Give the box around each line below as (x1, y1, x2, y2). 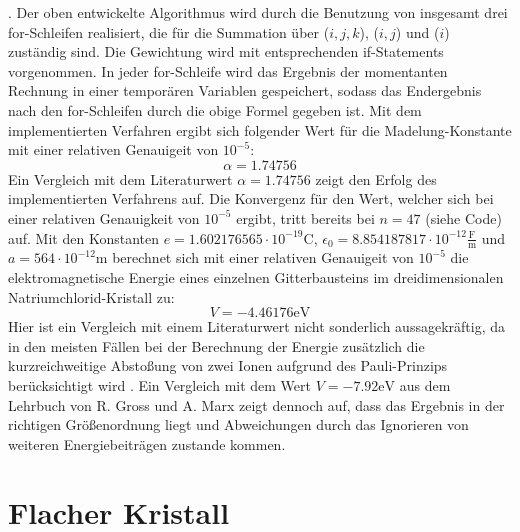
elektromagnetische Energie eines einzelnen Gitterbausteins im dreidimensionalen (8, 266, 504, 287)
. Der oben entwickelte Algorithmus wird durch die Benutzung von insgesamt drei (8, 2, 508, 22)
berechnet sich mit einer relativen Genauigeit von (112, 247, 414, 268)
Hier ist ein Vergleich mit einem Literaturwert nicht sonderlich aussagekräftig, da (8, 316, 505, 337)
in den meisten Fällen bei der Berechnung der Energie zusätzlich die (8, 335, 425, 356)
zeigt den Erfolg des (315, 168, 437, 189)
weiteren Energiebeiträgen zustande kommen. (8, 433, 286, 454)
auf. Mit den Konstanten (8, 227, 159, 248)
